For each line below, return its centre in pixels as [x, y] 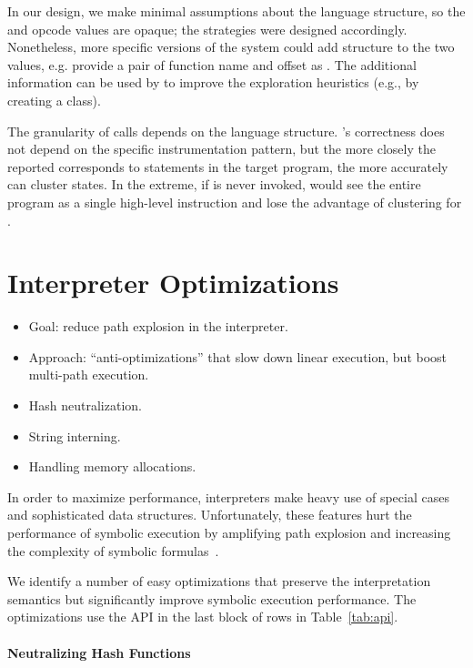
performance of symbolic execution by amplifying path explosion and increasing [229, 532]
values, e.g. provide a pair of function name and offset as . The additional [212, 64]
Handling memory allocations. [112, 466]
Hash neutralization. [85, 405]
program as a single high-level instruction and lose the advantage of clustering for [235, 202]
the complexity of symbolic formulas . [113, 550]
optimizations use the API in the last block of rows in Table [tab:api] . [203, 617]
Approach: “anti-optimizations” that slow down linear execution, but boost [238, 356]
